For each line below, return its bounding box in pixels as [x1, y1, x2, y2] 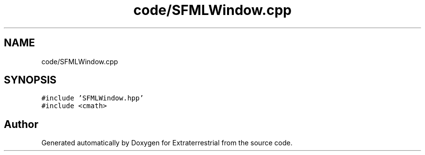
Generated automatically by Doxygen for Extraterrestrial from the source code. [41, 139, 293, 147]
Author [4, 118, 38, 130]
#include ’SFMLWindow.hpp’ [41, 94, 144, 102]
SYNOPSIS [4, 74, 57, 86]
